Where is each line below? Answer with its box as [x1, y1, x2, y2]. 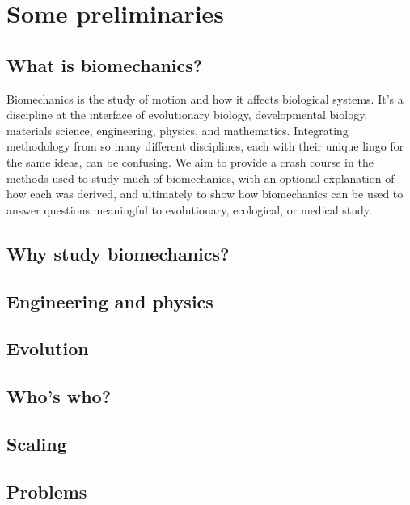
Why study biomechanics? [6, 240, 230, 265]
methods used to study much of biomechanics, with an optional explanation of [6, 169, 395, 186]
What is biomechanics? [6, 52, 203, 77]
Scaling [6, 431, 67, 456]
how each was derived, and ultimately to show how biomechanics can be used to [6, 185, 404, 202]
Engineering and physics [6, 288, 213, 313]
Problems [6, 478, 87, 503]
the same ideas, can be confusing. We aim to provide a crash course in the [6, 153, 374, 170]
